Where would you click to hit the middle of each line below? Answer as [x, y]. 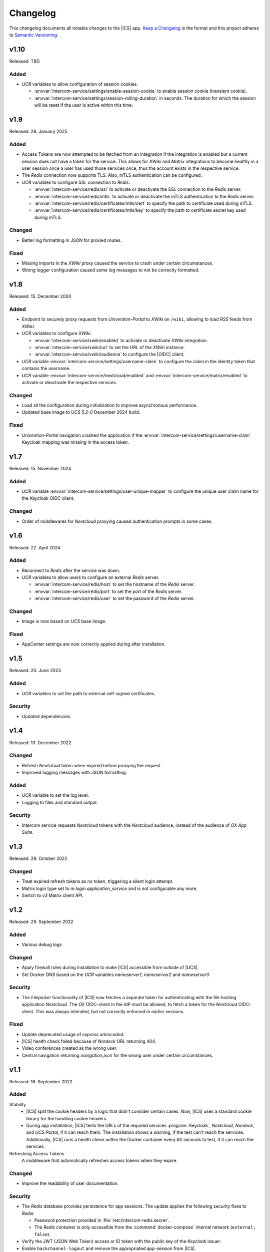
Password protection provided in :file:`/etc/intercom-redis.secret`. [102, 1220]
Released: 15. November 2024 [40, 468]
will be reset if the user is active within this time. [84, 105]
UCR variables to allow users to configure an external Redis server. [90, 577]
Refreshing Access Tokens [37, 1153]
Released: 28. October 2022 [38, 858]
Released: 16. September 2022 [41, 1081]
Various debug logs [42, 945]
